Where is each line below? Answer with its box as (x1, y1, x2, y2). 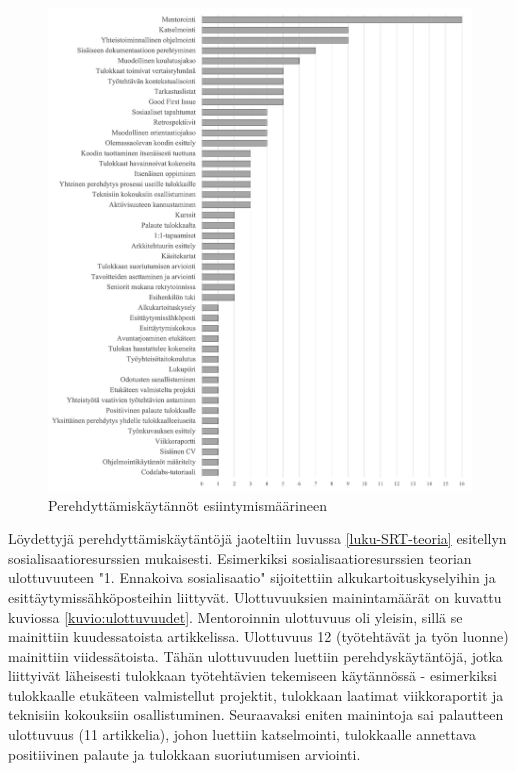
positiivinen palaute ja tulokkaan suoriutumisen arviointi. (8, 743, 361, 764)
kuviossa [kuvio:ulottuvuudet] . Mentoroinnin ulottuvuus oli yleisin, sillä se (8, 606, 463, 627)
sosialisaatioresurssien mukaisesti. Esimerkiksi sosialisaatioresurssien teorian (8, 547, 472, 568)
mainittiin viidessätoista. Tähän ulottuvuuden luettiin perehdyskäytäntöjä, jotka (8, 645, 503, 666)
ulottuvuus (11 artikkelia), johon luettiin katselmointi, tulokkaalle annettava (8, 724, 477, 745)
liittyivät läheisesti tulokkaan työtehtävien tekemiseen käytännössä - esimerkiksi (8, 665, 497, 686)
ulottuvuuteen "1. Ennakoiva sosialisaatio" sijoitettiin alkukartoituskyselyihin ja (8, 567, 496, 588)
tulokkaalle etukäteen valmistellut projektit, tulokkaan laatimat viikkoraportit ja (8, 684, 504, 705)
